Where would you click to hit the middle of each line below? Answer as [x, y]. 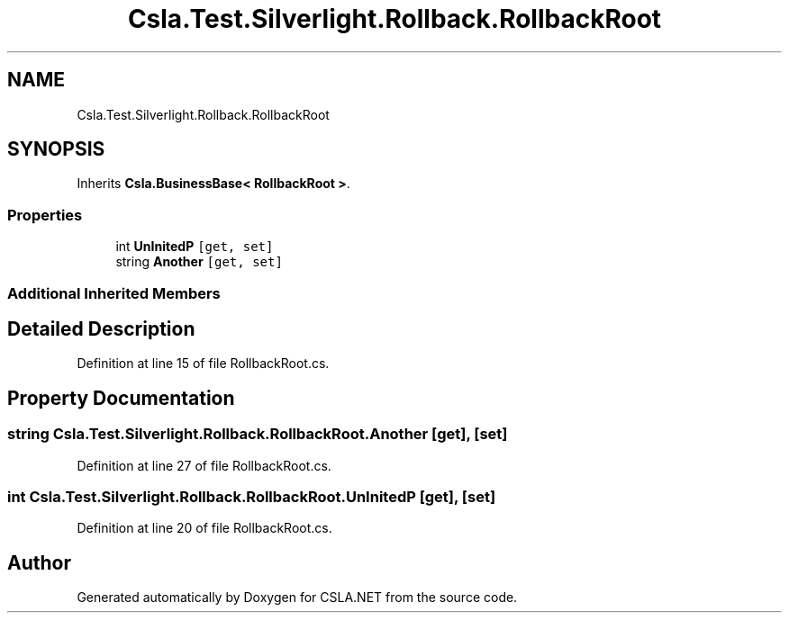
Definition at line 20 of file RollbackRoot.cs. [204, 528]
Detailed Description [101, 328]
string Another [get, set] [199, 262]
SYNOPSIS [56, 149]
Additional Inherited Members [114, 293]
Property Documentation [121, 398]
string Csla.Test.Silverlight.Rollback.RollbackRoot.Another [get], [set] [258, 434]
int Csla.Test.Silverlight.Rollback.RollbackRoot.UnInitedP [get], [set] [252, 497]
